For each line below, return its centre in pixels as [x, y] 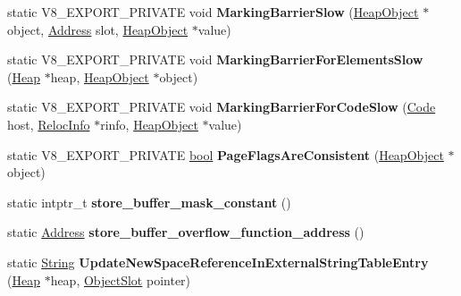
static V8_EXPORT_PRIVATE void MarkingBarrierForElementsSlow [215, 59]
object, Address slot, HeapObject [98, 29]
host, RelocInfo [49, 124]
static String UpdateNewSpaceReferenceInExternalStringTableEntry [218, 262]
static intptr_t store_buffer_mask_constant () [149, 202]
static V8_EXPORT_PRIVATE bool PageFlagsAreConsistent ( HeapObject [226, 154]
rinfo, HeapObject [149, 124]
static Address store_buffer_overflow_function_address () [186, 232]
